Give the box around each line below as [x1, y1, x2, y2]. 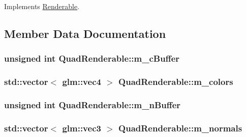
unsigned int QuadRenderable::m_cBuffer [4, 52, 180, 65]
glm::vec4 [62, 75, 101, 88]
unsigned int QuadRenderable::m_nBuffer [4, 98, 181, 111]
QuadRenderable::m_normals [118, 121, 242, 134]
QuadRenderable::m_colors [118, 75, 233, 88]
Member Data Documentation [4, 25, 166, 41]
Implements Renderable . [4, 1, 80, 11]
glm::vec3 [62, 121, 101, 134]
